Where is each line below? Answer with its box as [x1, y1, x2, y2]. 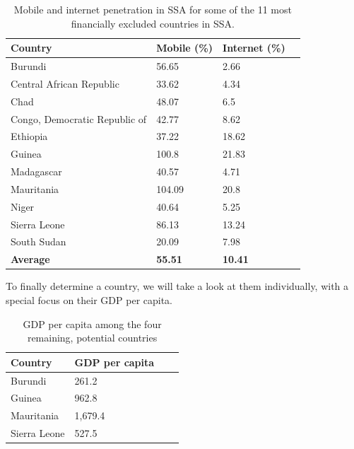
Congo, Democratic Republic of [11, 111, 147, 126]
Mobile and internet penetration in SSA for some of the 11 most [13, 2, 292, 16]
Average [11, 252, 50, 267]
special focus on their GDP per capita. [6, 293, 173, 307]
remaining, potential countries [27, 330, 158, 345]
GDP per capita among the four [23, 316, 162, 331]
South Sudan [11, 234, 66, 249]
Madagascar [11, 164, 62, 179]
